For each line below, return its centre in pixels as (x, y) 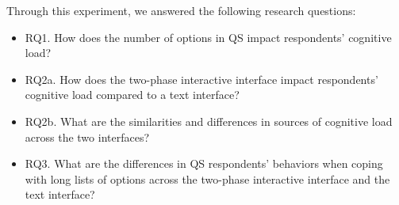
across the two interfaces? (87, 137)
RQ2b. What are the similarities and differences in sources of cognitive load (209, 121)
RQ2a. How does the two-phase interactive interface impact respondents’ (201, 79)
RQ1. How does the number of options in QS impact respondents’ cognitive (208, 37)
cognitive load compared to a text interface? (132, 95)
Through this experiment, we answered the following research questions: (181, 10)
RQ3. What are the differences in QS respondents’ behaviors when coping (204, 163)
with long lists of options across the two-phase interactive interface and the (207, 178)
